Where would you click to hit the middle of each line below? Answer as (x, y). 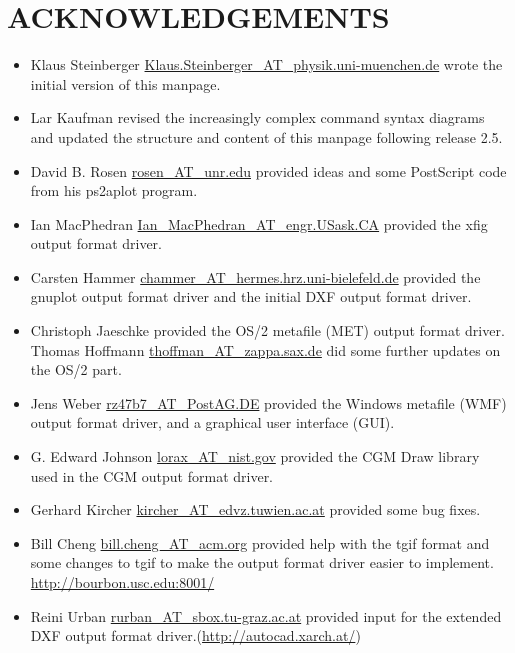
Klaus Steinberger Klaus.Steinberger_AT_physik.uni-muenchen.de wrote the (266, 64)
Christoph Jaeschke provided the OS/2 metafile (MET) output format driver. (267, 330)
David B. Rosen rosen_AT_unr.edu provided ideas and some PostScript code (268, 170)
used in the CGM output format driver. (152, 475)
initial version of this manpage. (125, 83)
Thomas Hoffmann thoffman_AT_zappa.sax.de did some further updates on (265, 349)
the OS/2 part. (76, 369)
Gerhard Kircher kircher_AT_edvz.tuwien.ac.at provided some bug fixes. (255, 509)
